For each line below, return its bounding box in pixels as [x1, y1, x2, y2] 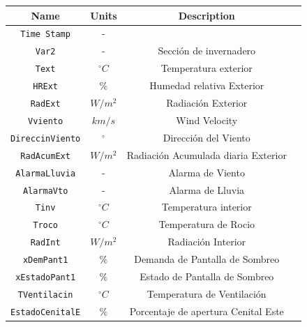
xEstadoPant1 [15, 273, 76, 283]
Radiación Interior [167, 234, 246, 249]
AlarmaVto [22, 185, 68, 196]
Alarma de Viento [168, 165, 245, 179]
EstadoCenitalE [10, 307, 81, 317]
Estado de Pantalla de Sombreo [140, 269, 274, 284]
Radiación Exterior [166, 96, 248, 109]
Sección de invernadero [158, 43, 256, 58]
